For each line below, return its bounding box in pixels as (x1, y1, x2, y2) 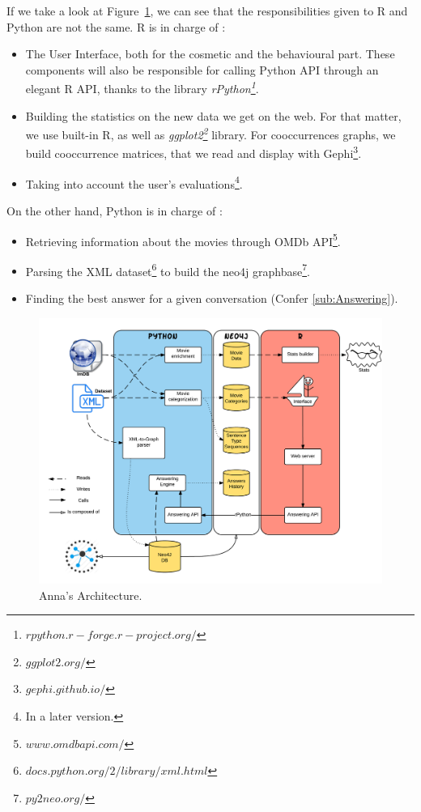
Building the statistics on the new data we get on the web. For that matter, (25, 107, 402, 124)
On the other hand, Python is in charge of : (6, 202, 223, 219)
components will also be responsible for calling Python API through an (25, 61, 379, 78)
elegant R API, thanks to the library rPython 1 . (25, 78, 259, 97)
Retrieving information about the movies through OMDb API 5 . (25, 230, 341, 249)
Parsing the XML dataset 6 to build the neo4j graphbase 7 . (25, 260, 310, 279)
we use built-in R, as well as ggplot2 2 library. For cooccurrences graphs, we (25, 124, 396, 142)
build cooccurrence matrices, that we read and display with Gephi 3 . (25, 142, 362, 162)
